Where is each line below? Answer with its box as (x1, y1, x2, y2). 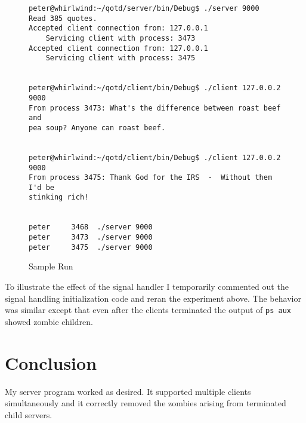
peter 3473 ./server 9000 (29, 233, 153, 242)
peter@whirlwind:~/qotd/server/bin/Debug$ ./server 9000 (29, 4, 259, 13)
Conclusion (5, 350, 97, 375)
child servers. (5, 408, 52, 421)
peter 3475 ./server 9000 (29, 243, 153, 252)
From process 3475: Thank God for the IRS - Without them (29, 173, 273, 182)
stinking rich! (29, 193, 89, 202)
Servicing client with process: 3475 (45, 54, 196, 63)
